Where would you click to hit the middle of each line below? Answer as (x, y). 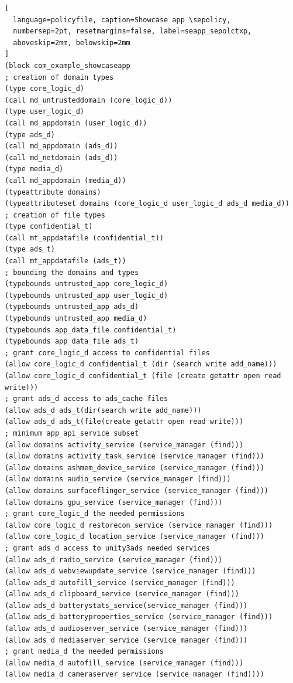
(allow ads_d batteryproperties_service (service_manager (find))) (139, 617)
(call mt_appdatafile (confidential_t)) (85, 238)
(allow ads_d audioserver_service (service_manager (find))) (126, 629)
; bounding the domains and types (72, 272)
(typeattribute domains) (53, 192)
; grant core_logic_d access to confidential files (107, 353)
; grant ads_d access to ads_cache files (87, 399)
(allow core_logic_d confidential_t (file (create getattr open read (143, 376)
